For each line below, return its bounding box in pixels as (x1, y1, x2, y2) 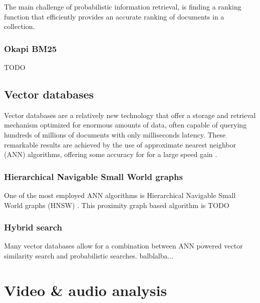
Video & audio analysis (4, 279, 167, 300)
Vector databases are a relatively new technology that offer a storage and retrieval (4, 109, 256, 120)
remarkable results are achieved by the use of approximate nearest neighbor (4, 139, 236, 149)
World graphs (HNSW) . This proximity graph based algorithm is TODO (4, 199, 229, 210)
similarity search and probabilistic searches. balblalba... (4, 250, 174, 260)
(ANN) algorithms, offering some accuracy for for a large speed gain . (4, 149, 217, 159)
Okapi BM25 (4, 42, 57, 54)
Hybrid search (4, 221, 63, 233)
